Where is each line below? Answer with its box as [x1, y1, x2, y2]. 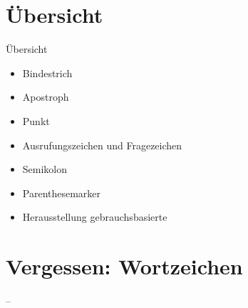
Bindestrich [22, 65, 73, 80]
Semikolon [22, 162, 68, 177]
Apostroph [22, 89, 69, 104]
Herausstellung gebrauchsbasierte [22, 209, 167, 224]
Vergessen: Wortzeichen [6, 252, 243, 281]
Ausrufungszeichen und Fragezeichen [22, 137, 182, 152]
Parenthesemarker [22, 185, 101, 200]
